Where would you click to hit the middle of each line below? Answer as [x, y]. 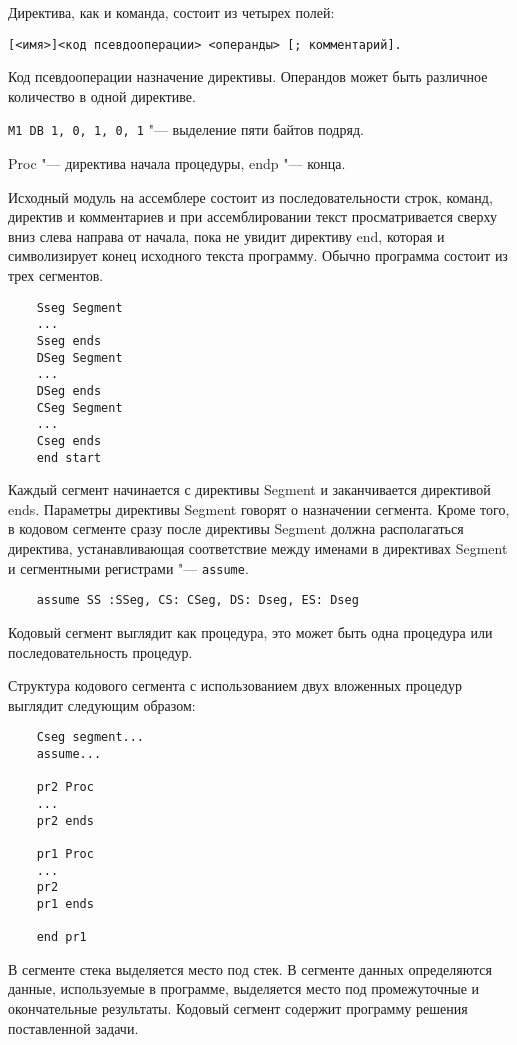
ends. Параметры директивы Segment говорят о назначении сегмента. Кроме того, [259, 508]
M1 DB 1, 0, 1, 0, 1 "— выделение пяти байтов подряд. [186, 129]
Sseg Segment [79, 307]
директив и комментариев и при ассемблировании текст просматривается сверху [253, 216]
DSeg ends [69, 390]
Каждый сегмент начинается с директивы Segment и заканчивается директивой [249, 489]
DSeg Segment [79, 357]
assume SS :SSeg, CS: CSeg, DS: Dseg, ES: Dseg [197, 600]
